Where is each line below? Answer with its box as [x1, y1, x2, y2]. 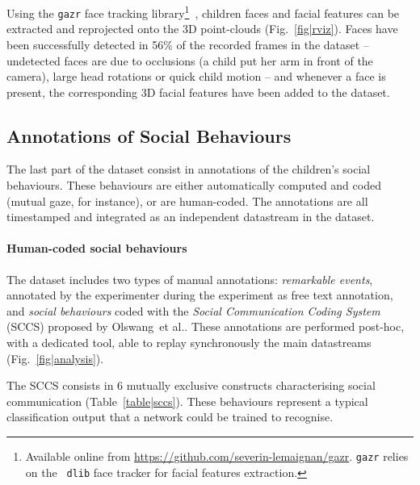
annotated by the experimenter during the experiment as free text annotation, [6, 286, 393, 303]
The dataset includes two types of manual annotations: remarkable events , [6, 270, 373, 287]
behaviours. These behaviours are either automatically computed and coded [6, 177, 381, 194]
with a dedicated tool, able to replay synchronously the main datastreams [6, 334, 372, 351]
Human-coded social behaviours [6, 240, 187, 257]
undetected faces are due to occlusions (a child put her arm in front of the [6, 52, 373, 69]
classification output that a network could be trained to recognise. [6, 408, 334, 425]
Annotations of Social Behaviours [6, 123, 292, 148]
